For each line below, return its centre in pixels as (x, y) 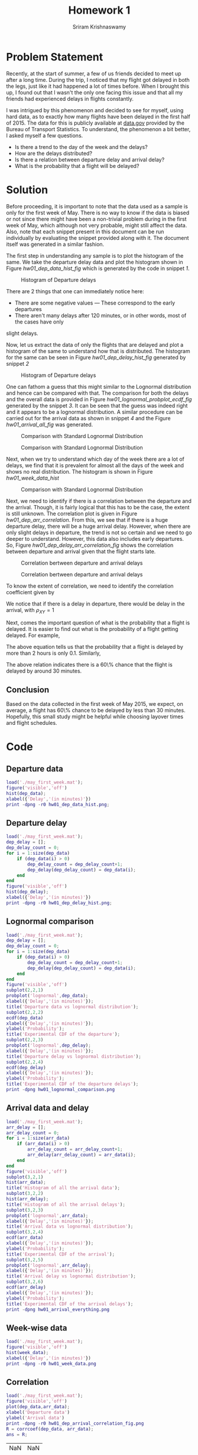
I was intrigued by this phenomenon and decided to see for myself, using (95, 110)
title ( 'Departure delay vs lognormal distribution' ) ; (74, 1056)
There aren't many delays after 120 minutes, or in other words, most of (100, 315)
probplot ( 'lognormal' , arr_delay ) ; (49, 1265)
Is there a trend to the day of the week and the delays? (81, 147)
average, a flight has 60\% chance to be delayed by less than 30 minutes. (96, 711)
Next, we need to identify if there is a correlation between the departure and (99, 501)
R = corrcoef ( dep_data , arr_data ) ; (50, 1429)
